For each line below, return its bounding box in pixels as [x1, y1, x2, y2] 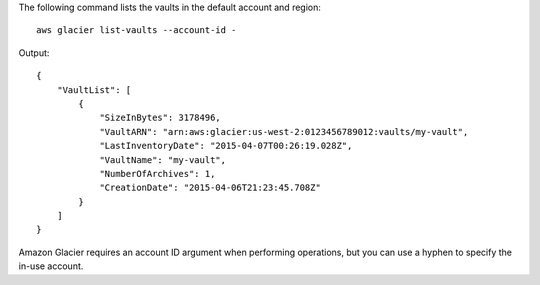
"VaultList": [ [56, 84, 132, 95]
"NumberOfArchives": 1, [99, 168, 216, 179]
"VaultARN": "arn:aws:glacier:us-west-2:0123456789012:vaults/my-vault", [99, 126, 469, 137]
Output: [18, 46, 50, 59]
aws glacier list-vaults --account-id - [36, 25, 237, 36]
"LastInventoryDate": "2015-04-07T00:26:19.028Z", [99, 140, 353, 152]
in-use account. [18, 260, 84, 272]
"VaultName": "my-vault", [99, 154, 227, 165]
